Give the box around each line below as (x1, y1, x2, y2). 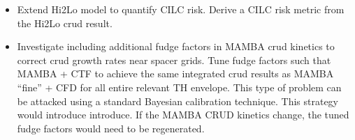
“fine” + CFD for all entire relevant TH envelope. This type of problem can (17, 79, 342, 94)
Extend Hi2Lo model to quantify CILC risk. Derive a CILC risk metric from (17, 2, 345, 16)
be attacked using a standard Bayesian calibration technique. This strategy (17, 93, 338, 108)
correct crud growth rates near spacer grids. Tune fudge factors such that (17, 52, 331, 67)
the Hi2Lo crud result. (17, 15, 113, 30)
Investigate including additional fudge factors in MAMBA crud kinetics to (17, 39, 335, 54)
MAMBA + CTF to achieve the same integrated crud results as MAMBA (17, 66, 334, 81)
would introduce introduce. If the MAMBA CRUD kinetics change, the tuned (17, 107, 349, 122)
